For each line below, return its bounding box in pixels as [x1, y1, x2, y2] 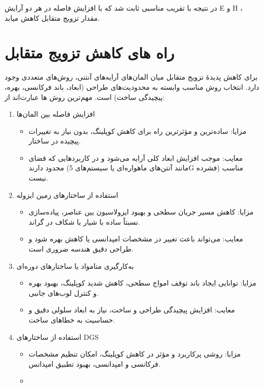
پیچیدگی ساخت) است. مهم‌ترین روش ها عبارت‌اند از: [5, 91, 165, 102]
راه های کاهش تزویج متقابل [5, 42, 175, 63]
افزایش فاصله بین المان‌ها [16, 109, 95, 119]
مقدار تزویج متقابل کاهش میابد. [5, 12, 100, 23]
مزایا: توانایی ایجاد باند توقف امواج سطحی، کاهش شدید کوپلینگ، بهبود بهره [28, 277, 256, 288]
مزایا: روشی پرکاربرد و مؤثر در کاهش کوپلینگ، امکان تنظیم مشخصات [28, 348, 241, 359]
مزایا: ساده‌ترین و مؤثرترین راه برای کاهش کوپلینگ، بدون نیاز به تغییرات [28, 125, 247, 136]
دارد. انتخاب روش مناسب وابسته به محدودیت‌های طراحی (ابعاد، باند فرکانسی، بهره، [5, 81, 259, 92]
